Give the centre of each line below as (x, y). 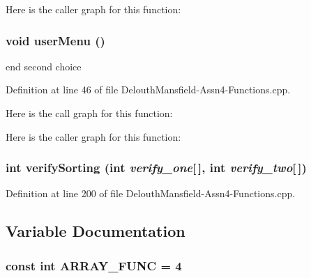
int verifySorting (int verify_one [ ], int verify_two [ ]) (156, 168)
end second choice (44, 66)
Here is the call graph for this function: (89, 113)
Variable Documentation (96, 231)
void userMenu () (55, 40)
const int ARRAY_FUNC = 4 (94, 265)
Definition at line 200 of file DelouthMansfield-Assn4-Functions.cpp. (151, 193)
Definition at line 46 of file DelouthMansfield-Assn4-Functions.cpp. (148, 90)
